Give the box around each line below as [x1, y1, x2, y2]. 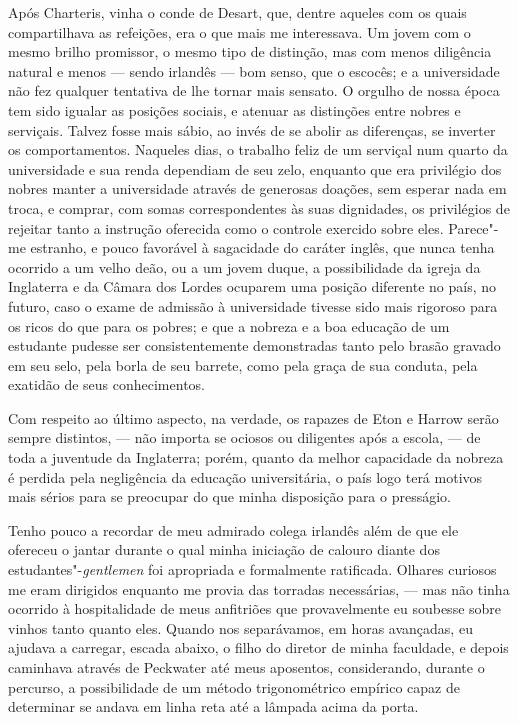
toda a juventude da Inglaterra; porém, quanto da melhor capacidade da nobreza [8, 447, 504, 468]
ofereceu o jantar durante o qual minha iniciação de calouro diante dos [8, 539, 440, 560]
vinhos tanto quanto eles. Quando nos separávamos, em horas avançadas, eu [8, 617, 473, 638]
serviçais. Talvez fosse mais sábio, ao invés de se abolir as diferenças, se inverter [8, 119, 496, 140]
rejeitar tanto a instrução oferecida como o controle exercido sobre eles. [8, 217, 444, 238]
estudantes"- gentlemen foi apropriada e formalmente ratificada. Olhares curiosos [8, 559, 497, 580]
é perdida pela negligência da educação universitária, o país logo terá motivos [8, 466, 483, 487]
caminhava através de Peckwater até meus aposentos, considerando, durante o [8, 657, 485, 677]
